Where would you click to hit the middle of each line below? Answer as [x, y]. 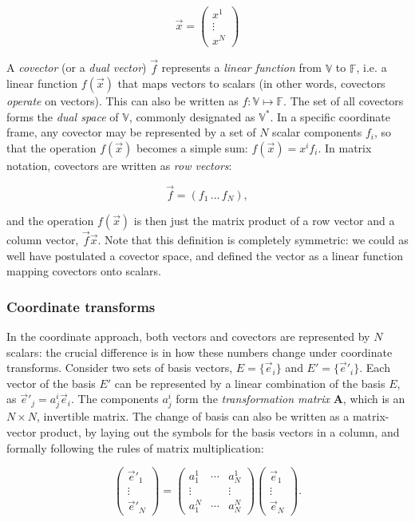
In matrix [348, 147]
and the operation [50, 220]
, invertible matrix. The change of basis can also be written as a [193, 416]
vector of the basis [51, 383]
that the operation [51, 147]
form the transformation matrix [253, 399]
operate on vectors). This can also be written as [123, 101]
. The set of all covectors [344, 101]
